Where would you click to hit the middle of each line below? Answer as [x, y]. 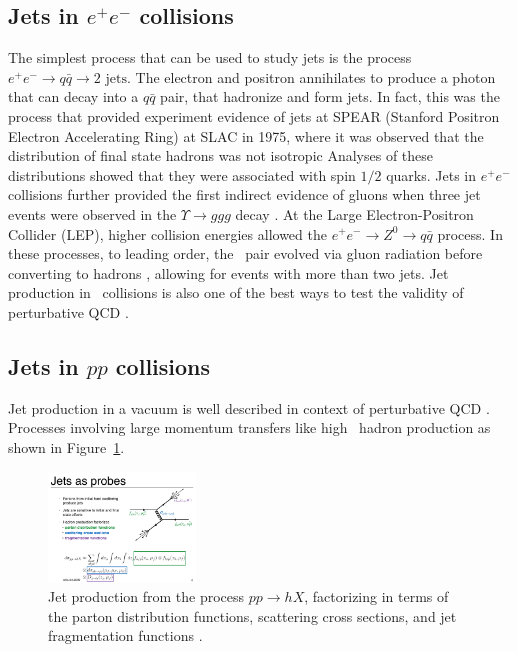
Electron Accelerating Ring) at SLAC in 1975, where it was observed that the [246, 135]
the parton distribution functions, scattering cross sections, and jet [252, 615]
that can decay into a [73, 96]
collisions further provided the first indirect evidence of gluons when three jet [244, 194]
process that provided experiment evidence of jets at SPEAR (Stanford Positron [254, 115]
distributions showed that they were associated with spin [182, 174]
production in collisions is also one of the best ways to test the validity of [236, 292]
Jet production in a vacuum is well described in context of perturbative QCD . [249, 407]
